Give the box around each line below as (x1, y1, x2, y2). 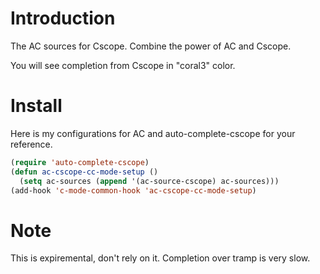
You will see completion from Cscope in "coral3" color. (10, 59, 236, 71)
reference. (10, 138, 53, 150)
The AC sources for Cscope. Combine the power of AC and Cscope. (10, 40, 292, 52)
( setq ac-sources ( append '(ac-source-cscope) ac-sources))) (19, 176, 280, 186)
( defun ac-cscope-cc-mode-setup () (10, 167, 159, 177)
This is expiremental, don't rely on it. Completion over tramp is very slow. (10, 252, 311, 264)
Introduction (10, 7, 116, 30)
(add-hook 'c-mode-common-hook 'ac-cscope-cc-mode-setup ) (10, 185, 257, 196)
